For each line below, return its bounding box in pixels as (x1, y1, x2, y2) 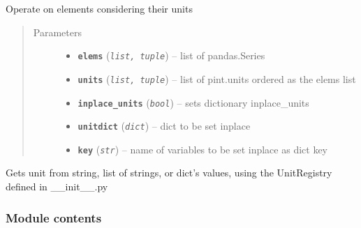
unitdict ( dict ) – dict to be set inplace (78, 119, 251, 133)
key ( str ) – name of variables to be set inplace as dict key (78, 142, 328, 156)
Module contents (6, 208, 102, 226)
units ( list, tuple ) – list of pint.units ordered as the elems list (78, 71, 356, 86)
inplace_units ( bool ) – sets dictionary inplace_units (78, 95, 309, 109)
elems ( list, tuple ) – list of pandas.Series (78, 48, 265, 63)
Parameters (33, 24, 82, 39)
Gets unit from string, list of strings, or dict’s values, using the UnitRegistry (6, 165, 332, 180)
